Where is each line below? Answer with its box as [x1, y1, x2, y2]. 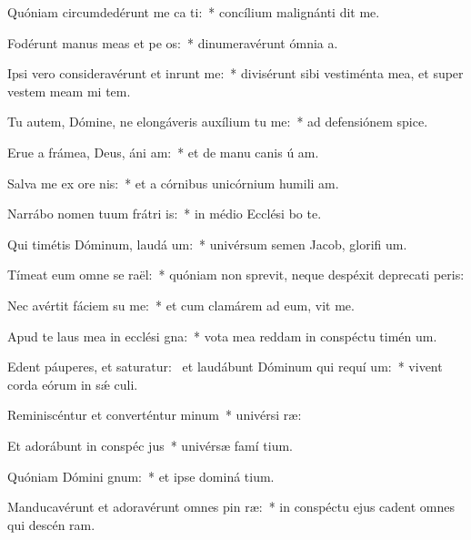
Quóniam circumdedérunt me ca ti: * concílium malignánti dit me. [7, 3, 380, 21]
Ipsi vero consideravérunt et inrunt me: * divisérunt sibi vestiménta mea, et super [7, 64, 464, 83]
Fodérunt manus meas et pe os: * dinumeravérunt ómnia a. [7, 33, 338, 52]
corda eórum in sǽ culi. [7, 374, 138, 393]
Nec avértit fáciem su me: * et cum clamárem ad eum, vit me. [7, 295, 355, 314]
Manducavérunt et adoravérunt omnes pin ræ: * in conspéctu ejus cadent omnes [7, 497, 456, 516]
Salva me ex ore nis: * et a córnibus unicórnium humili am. [7, 173, 339, 192]
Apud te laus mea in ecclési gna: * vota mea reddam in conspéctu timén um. [7, 326, 437, 345]
